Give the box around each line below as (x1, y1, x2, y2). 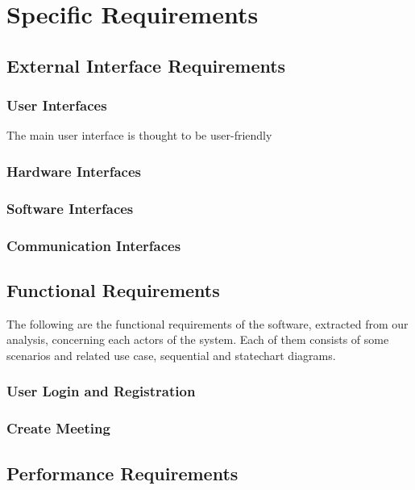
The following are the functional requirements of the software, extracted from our (6, 315, 409, 332)
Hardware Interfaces (6, 161, 141, 181)
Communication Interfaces (6, 235, 181, 255)
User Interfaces (6, 95, 107, 115)
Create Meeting (6, 418, 110, 438)
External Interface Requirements (6, 52, 286, 77)
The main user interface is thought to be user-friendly (6, 127, 272, 144)
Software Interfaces (6, 198, 134, 218)
